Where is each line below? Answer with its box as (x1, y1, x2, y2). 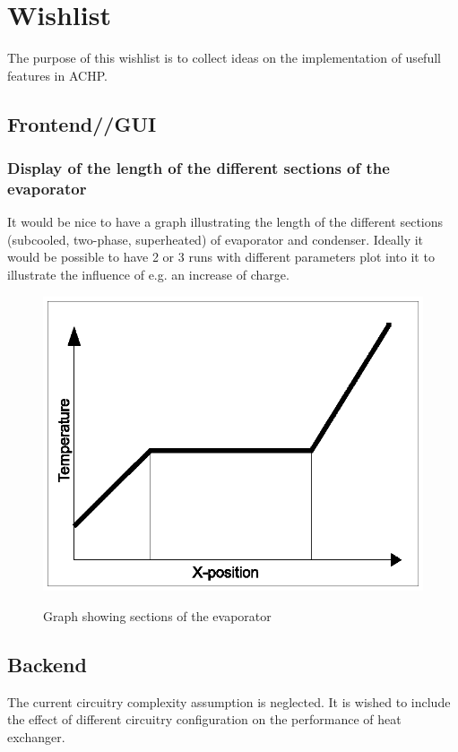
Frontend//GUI (7, 109, 157, 137)
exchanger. (7, 727, 65, 746)
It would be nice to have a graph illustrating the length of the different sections (7, 212, 444, 231)
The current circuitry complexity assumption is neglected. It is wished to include (7, 692, 451, 711)
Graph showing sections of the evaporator (43, 606, 272, 625)
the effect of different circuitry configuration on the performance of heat (7, 710, 402, 729)
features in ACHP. (7, 65, 108, 84)
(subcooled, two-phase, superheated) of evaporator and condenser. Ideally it (7, 229, 424, 248)
